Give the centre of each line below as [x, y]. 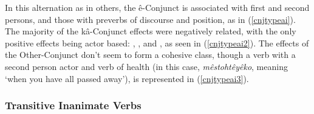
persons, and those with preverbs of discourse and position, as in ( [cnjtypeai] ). [150, 19]
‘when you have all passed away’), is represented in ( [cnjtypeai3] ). [127, 78]
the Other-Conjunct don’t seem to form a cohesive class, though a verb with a [150, 55]
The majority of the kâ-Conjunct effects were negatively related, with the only [151, 31]
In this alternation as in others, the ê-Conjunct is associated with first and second [157, 7]
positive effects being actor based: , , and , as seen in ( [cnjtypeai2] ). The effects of [157, 43]
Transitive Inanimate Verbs [73, 105]
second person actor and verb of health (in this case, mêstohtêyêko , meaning [146, 66]
